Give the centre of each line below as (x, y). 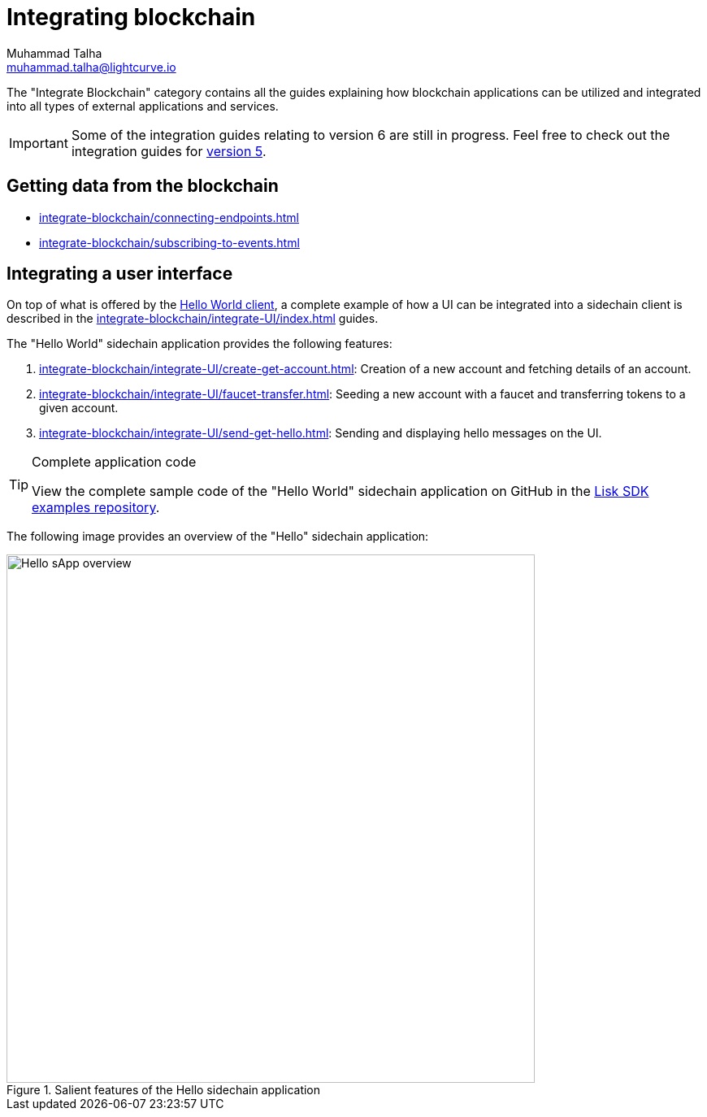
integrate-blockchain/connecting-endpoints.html (169, 217)
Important (39, 143)
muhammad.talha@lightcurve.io (91, 67)
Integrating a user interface (120, 274)
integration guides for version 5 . (169, 151)
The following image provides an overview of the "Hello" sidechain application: (218, 537)
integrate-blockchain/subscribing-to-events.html (169, 242)
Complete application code (114, 462)
